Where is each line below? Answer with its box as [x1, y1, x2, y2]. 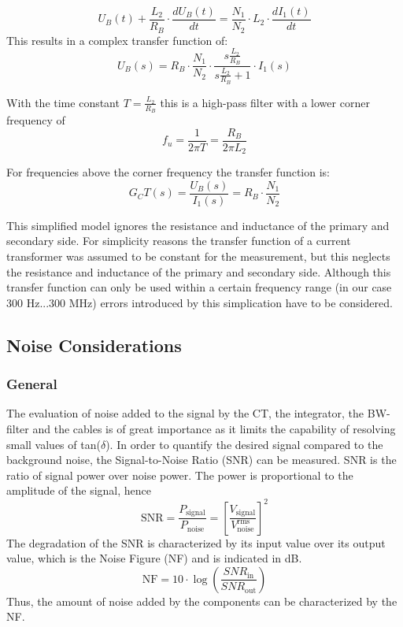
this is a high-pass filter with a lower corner [160, 94, 370, 110]
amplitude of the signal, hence [6, 482, 152, 499]
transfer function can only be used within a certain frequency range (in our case [6, 279, 392, 295]
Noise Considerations [6, 332, 182, 357]
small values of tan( [6, 436, 101, 452]
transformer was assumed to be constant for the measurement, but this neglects [6, 248, 390, 265]
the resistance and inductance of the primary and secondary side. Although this [6, 263, 391, 280]
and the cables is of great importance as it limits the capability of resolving [32, 421, 396, 437]
